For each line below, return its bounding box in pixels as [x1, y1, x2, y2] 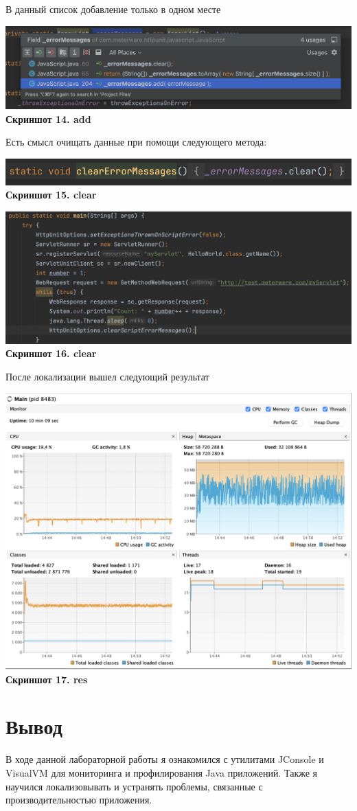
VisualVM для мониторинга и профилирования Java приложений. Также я [5, 765, 318, 779]
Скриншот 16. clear [5, 346, 97, 361]
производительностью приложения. [5, 792, 152, 807]
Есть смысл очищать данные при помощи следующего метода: [5, 135, 267, 149]
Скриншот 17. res [5, 672, 88, 686]
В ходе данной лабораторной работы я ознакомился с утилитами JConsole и [5, 752, 324, 766]
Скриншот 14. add [5, 111, 91, 126]
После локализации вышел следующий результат [5, 369, 209, 383]
